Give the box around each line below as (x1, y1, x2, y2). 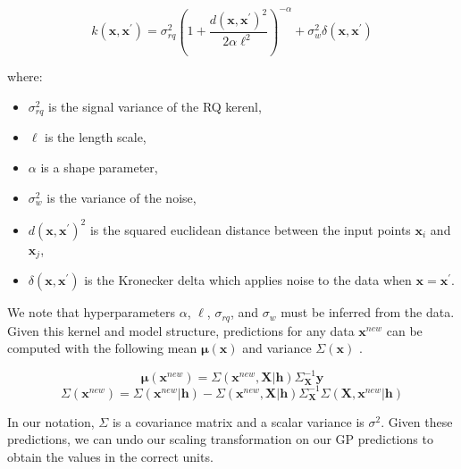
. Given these (381, 412, 453, 431)
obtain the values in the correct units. (7, 448, 214, 466)
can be (386, 321, 423, 339)
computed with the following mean (7, 339, 197, 357)
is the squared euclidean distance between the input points (89, 220, 411, 239)
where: (7, 67, 43, 86)
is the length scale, (45, 128, 147, 147)
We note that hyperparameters (7, 303, 176, 322)
